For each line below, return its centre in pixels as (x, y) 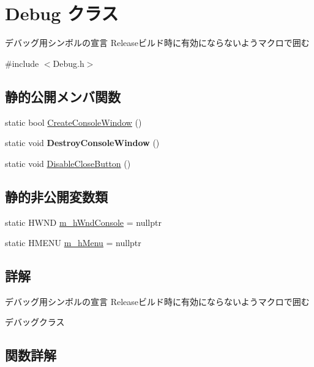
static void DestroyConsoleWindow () (82, 143)
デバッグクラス (35, 322)
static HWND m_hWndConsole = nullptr (83, 222)
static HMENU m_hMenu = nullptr (73, 243)
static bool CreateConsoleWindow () (73, 122)
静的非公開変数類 (56, 196)
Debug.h (69, 63)
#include (22, 63)
